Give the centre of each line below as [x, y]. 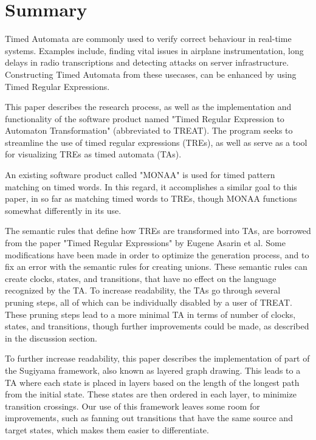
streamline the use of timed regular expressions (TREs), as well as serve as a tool [156, 142]
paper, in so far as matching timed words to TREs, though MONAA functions [151, 198]
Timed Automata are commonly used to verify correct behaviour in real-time [148, 39]
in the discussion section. [51, 338]
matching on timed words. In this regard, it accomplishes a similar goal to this [151, 186]
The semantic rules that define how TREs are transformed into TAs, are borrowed [158, 231]
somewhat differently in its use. [63, 210]
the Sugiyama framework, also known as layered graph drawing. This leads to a [153, 370]
